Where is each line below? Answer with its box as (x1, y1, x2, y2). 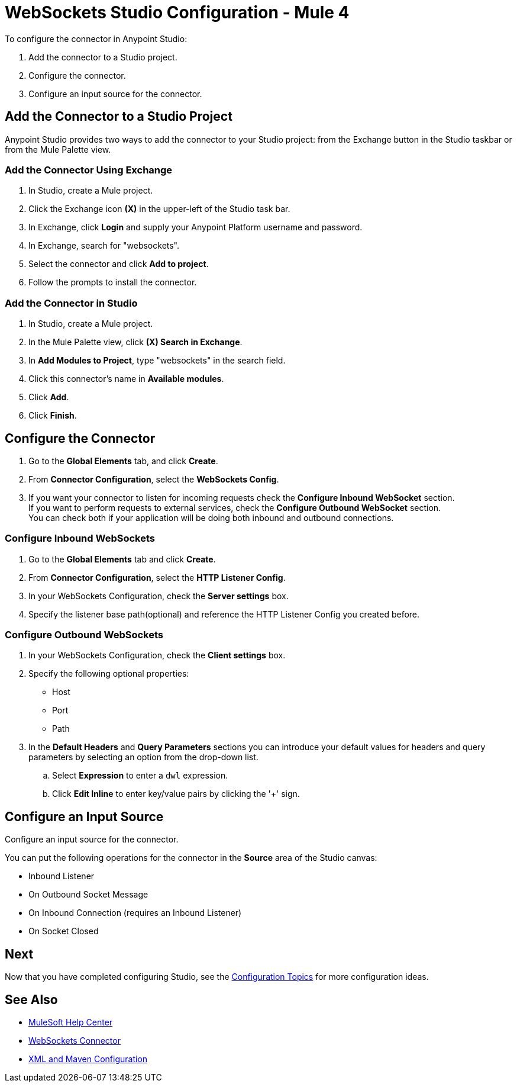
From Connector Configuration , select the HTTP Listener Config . (28, 572, 286, 583)
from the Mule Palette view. (5, 144, 111, 155)
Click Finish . (28, 410, 77, 421)
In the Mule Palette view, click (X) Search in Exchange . (28, 337, 243, 348)
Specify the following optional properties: (28, 668, 189, 679)
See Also (5, 992, 58, 1007)
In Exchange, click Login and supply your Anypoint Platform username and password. (28, 222, 363, 233)
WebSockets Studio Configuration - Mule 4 (5, 2, 350, 22)
